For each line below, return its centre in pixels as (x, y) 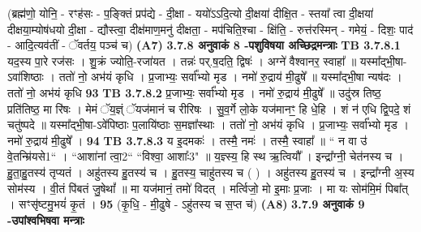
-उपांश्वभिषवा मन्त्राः (46, 219)
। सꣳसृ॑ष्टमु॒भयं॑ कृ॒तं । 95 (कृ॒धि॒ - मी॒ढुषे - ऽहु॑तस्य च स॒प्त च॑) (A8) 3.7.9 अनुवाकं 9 (186, 204)
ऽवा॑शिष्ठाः (26, 77)
